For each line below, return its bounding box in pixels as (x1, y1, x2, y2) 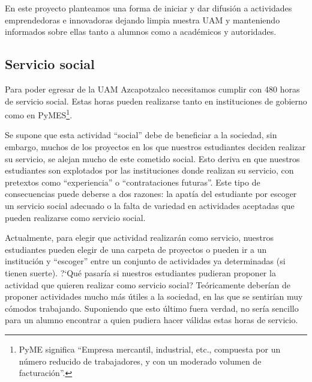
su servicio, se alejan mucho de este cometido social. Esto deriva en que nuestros (5, 152, 300, 165)
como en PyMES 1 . (5, 107, 73, 121)
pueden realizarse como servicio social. (5, 211, 146, 223)
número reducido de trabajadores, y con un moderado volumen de (19, 354, 262, 367)
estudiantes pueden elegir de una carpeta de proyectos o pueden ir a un (5, 243, 267, 255)
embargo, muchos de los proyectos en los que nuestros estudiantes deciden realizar (5, 141, 306, 153)
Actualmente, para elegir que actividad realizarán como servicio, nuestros (5, 231, 274, 244)
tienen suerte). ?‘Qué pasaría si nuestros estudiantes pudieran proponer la (5, 266, 276, 279)
